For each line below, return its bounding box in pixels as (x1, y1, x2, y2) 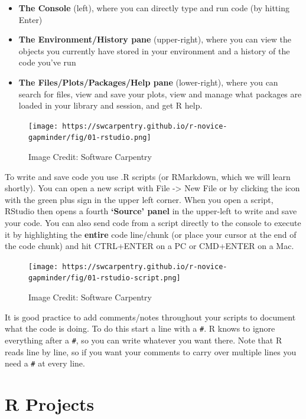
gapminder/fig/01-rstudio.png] (28, 133, 151, 142)
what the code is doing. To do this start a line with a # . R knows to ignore (5, 322, 275, 335)
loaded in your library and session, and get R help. (18, 99, 203, 112)
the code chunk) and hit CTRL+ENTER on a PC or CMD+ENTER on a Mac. (5, 240, 294, 252)
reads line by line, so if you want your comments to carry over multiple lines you (5, 345, 297, 358)
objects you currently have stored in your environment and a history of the (18, 44, 290, 57)
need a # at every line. (5, 357, 85, 369)
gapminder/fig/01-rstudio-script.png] (28, 274, 181, 283)
